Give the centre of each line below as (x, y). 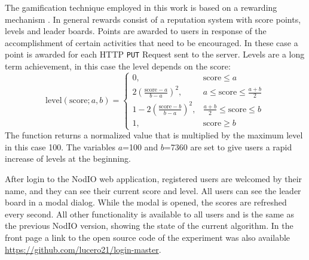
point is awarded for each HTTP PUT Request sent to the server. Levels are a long (155, 54)
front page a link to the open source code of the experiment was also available (148, 237)
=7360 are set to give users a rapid (228, 146)
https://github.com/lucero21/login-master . (83, 249)
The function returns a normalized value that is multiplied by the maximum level (154, 135)
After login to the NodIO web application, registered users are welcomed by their (154, 179)
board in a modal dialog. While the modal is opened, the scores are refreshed (146, 202)
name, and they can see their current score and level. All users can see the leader (153, 190)
